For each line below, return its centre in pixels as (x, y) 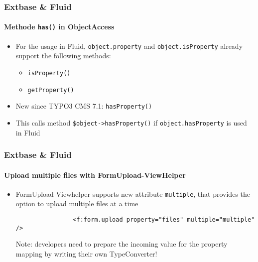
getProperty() (51, 90)
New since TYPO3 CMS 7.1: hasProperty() (84, 106)
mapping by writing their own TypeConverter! (86, 253)
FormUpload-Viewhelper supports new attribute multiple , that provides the (133, 194)
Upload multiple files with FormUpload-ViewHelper (95, 175)
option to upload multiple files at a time (77, 203)
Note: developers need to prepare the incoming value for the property (122, 244)
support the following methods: (63, 56)
